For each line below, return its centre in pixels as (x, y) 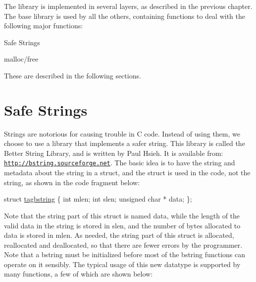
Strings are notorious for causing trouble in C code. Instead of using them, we (122, 133)
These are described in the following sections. (73, 75)
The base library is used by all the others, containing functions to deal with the (125, 16)
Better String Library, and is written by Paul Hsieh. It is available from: (114, 153)
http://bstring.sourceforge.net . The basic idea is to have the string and (120, 163)
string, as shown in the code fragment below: (72, 182)
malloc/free (21, 59)
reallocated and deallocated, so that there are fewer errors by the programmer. (123, 245)
